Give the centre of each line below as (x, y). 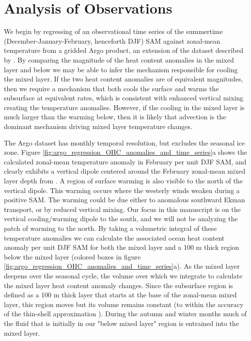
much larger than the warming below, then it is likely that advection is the (115, 117)
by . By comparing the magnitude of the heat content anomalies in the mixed (119, 59)
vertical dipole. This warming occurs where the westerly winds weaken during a (122, 190)
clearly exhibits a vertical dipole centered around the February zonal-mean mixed (125, 171)
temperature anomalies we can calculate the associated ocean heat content (114, 237)
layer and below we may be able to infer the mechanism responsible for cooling (121, 69)
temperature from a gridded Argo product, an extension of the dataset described (124, 50)
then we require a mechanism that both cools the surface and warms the (111, 88)
